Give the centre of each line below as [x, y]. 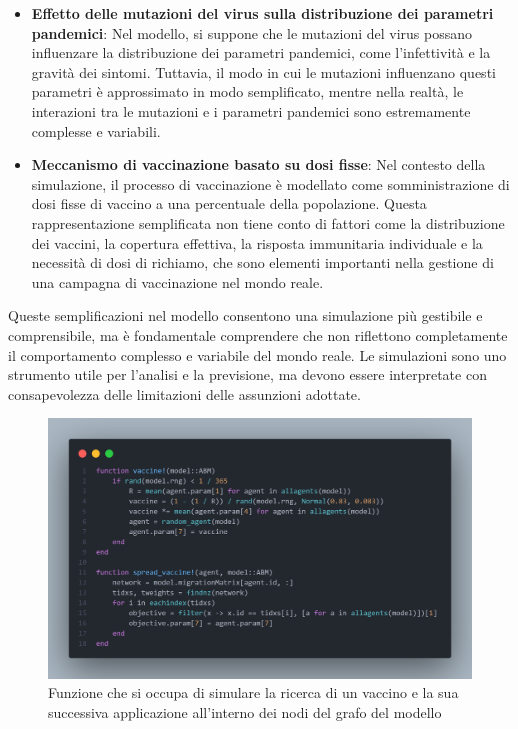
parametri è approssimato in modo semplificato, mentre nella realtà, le [247, 91]
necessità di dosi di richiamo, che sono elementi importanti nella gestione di [262, 262]
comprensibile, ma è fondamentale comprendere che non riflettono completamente [258, 334]
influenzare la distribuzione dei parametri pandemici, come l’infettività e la [261, 52]
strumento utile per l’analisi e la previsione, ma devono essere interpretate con [247, 374]
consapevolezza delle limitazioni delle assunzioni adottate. [184, 393]
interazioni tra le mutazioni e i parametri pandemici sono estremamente [251, 110]
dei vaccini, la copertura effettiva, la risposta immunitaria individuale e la [257, 242]
